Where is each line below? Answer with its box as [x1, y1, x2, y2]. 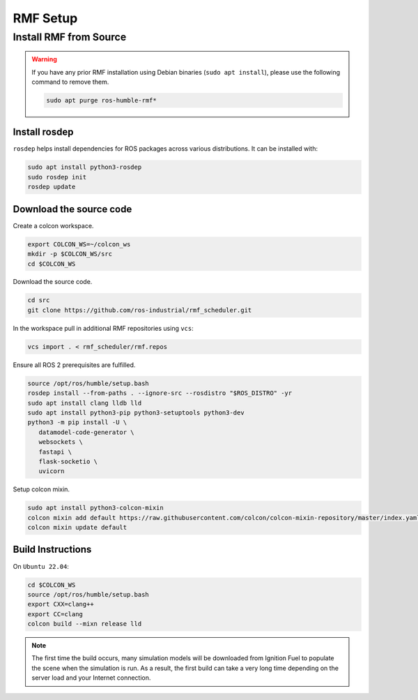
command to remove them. [31, 77, 109, 86]
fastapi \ [38, 447, 72, 456]
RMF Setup [13, 10, 78, 26]
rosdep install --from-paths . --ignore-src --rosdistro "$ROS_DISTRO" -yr [27, 389, 293, 397]
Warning [31, 55, 57, 64]
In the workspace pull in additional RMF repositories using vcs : [13, 324, 194, 332]
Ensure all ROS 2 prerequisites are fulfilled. [13, 360, 136, 369]
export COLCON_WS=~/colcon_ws [27, 240, 131, 248]
